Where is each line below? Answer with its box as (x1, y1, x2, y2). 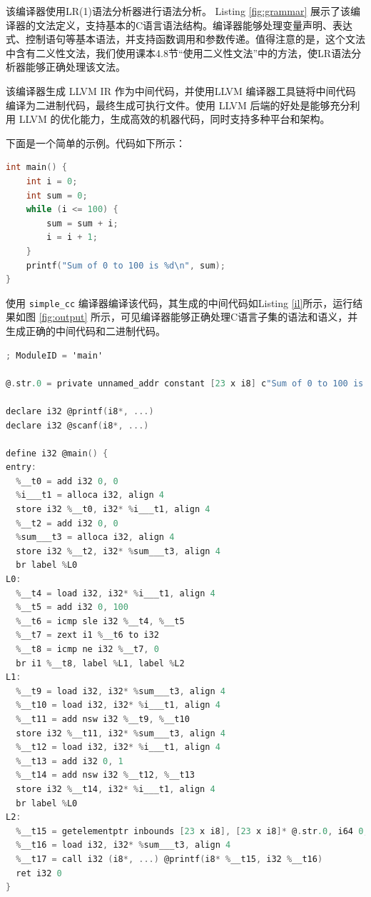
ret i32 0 (16, 868, 62, 878)
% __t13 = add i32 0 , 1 (16, 756, 123, 766)
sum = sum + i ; (46, 218, 118, 229)
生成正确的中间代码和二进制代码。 (6, 323, 166, 338)
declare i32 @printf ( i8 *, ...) (6, 406, 154, 416)
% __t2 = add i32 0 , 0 (16, 518, 118, 528)
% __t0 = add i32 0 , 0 (16, 476, 118, 486)
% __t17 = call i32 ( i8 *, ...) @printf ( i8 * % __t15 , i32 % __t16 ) (16, 853, 323, 864)
